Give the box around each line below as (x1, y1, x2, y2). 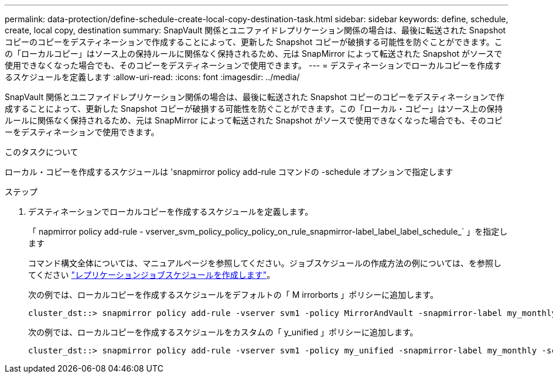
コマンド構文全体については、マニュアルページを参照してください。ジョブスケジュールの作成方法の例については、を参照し (28, 258, 502, 268)
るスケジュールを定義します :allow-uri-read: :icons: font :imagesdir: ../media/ (5, 72, 300, 82)
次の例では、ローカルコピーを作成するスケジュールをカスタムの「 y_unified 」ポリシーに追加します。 (28, 327, 418, 337)
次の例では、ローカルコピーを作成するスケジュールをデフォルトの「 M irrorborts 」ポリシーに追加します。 (28, 290, 438, 300)
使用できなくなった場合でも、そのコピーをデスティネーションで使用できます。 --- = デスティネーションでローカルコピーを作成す (5, 60, 502, 70)
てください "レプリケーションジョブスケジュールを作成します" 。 (28, 270, 275, 280)
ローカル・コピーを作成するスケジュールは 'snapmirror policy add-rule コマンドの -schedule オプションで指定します (5, 167, 453, 177)
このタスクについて (5, 147, 78, 157)
